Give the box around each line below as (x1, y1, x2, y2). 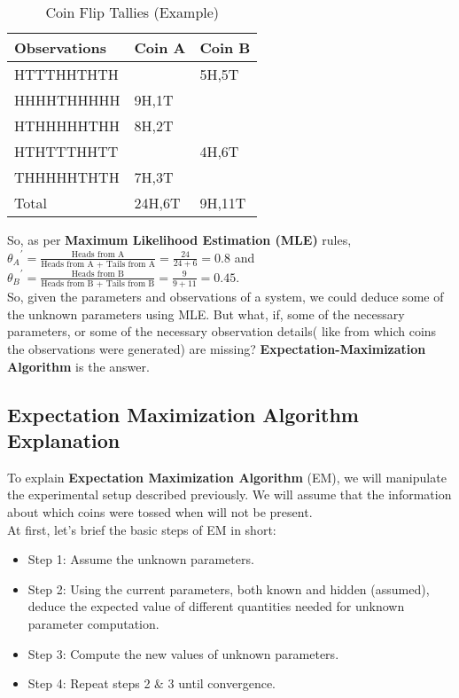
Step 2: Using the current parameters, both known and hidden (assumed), (27, 579, 430, 598)
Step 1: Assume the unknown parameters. (27, 550, 254, 569)
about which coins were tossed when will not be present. (7, 502, 313, 521)
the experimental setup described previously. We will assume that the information (7, 485, 452, 504)
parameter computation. (27, 614, 159, 632)
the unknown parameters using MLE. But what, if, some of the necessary (7, 304, 405, 323)
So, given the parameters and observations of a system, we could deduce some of (7, 287, 444, 306)
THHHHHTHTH (14, 167, 120, 187)
